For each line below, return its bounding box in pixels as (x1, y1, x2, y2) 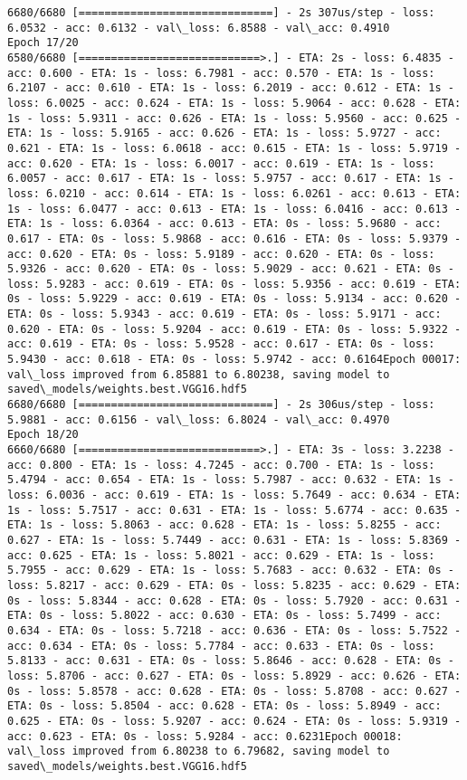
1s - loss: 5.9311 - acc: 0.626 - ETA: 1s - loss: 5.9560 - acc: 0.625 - (7, 111, 462, 125)
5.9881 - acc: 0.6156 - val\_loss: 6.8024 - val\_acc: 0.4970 (7, 413, 390, 426)
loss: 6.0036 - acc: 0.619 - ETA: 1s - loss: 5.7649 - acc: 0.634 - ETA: (7, 489, 462, 501)
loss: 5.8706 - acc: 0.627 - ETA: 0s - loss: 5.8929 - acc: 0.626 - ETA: (7, 669, 462, 682)
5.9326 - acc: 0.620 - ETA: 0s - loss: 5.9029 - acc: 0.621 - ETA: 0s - (7, 262, 454, 276)
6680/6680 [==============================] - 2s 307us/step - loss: (7, 6, 435, 19)
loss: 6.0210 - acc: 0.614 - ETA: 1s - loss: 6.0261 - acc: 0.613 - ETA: (7, 186, 462, 200)
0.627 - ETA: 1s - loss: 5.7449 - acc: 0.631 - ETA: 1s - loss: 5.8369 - (7, 533, 462, 547)
